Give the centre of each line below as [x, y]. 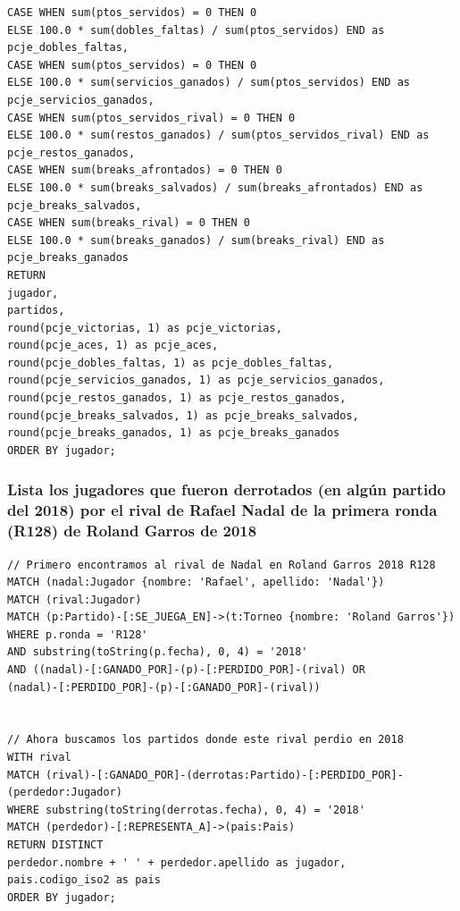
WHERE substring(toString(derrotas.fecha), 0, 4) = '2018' [186, 810]
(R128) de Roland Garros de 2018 [132, 531]
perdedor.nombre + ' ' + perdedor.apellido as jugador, [177, 862]
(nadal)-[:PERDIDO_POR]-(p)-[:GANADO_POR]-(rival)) [164, 687]
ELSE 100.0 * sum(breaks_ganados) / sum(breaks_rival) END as [196, 240]
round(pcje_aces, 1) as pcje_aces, [113, 346]
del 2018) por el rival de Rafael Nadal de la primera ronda [222, 510]
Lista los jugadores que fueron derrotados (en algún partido [226, 489]
